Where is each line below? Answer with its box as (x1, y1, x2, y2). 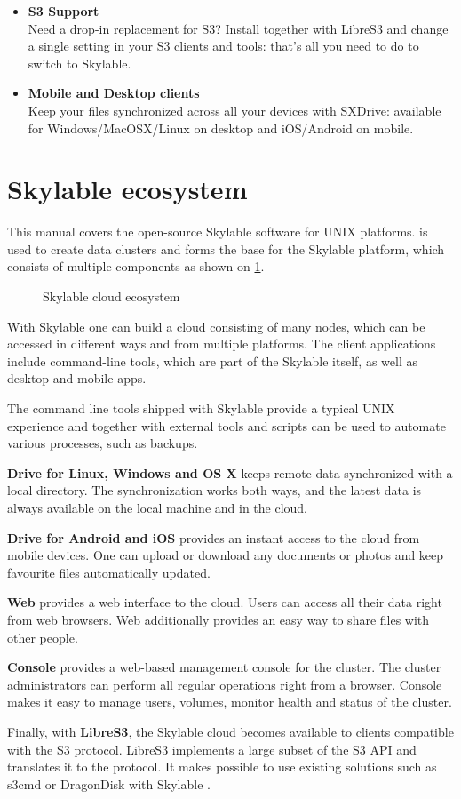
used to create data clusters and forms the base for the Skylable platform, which (7, 239, 445, 258)
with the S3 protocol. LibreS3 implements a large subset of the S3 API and (7, 739, 417, 758)
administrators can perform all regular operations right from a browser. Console (7, 675, 442, 693)
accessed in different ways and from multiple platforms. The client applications (7, 334, 436, 353)
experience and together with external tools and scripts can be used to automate (7, 416, 446, 435)
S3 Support (28, 2, 99, 20)
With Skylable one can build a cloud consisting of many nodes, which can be (7, 316, 425, 335)
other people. (7, 627, 78, 646)
